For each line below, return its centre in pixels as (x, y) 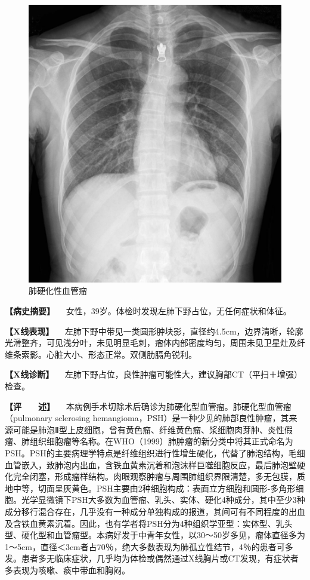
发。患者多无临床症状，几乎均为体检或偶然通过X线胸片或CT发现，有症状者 (152, 558)
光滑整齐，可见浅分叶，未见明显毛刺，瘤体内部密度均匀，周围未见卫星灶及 (151, 343)
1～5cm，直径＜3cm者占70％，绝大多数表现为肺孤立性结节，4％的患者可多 (149, 546)
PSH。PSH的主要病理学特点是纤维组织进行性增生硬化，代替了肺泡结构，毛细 (155, 452)
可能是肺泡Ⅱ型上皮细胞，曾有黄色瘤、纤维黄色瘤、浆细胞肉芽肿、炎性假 (153, 429)
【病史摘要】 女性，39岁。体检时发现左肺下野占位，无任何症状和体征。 (148, 311)
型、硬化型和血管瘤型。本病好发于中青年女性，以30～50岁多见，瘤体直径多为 (155, 535)
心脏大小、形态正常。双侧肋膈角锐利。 (121, 354)
